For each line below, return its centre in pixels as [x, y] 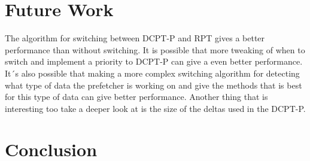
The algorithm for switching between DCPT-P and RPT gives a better [135, 38]
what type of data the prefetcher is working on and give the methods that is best [154, 85]
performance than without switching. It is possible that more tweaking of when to [155, 49]
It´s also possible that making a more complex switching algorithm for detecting [152, 73]
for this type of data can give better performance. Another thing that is [136, 97]
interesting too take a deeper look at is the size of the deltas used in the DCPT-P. [155, 108]
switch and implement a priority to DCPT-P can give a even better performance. [154, 61]
